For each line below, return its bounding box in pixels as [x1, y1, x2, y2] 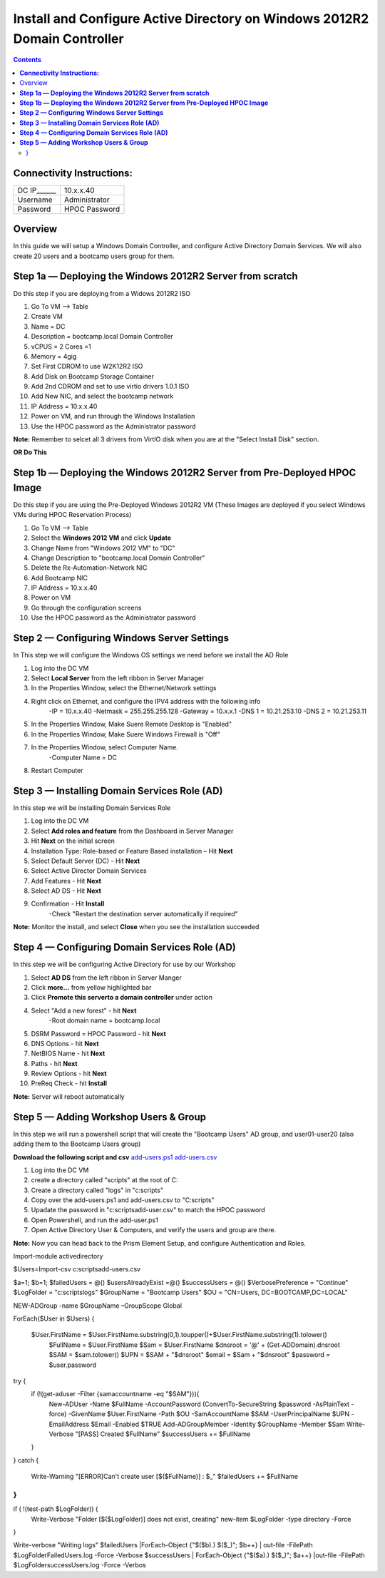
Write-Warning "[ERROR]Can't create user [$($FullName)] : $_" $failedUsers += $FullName [31, 1472, 299, 1481]
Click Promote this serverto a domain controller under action [31, 993, 213, 1002]
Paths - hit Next [31, 1059, 78, 1067]
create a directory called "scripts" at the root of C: [31, 1176, 178, 1184]
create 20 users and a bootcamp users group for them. [13, 252, 175, 260]
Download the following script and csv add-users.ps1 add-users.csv [13, 1152, 217, 1162]
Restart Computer [31, 767, 83, 775]
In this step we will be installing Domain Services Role [13, 803, 171, 812]
